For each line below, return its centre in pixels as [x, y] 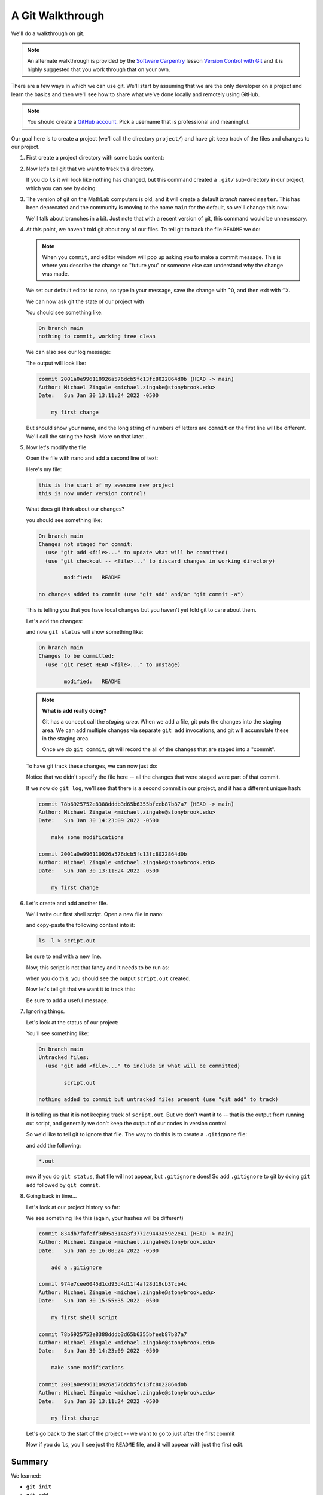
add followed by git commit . [63, 1185]
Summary [30, 1461]
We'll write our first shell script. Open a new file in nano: [95, 914]
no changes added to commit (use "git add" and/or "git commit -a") [141, 594]
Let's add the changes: [54, 621]
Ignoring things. [45, 1011]
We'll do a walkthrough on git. [48, 33]
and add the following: [54, 1145]
